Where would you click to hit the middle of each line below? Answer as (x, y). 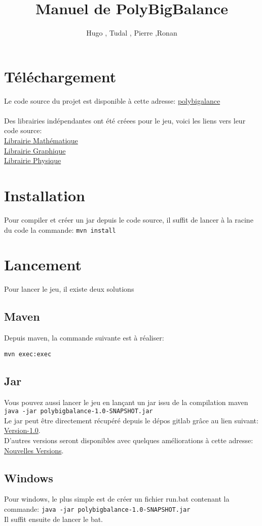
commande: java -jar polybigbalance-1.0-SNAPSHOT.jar (97, 508)
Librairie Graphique (35, 150)
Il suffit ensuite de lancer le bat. (54, 519)
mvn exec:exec (28, 354)
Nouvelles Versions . (34, 450)
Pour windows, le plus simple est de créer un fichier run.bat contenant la (117, 499)
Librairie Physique (33, 160)
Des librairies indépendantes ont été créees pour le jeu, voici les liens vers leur (125, 120)
